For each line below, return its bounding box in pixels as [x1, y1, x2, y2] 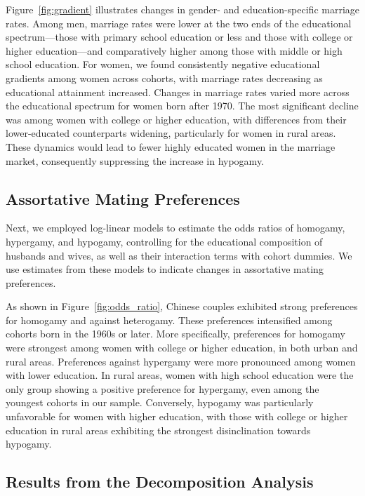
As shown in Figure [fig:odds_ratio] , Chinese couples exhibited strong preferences [6, 299, 358, 314]
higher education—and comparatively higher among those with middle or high [6, 43, 343, 58]
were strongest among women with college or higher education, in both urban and [6, 340, 358, 355]
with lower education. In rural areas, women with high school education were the [6, 368, 354, 382]
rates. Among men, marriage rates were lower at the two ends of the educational [6, 15, 352, 30]
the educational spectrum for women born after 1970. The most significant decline [6, 98, 359, 113]
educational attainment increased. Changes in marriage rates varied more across [6, 84, 350, 99]
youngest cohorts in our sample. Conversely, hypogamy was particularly [6, 395, 314, 410]
